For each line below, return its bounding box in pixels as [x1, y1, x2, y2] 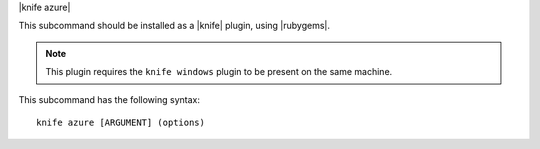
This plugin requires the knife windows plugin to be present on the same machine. [45, 66, 393, 78]
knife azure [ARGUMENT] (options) [36, 116, 205, 128]
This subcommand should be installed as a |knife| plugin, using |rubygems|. [18, 20, 330, 32]
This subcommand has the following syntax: [18, 93, 200, 105]
